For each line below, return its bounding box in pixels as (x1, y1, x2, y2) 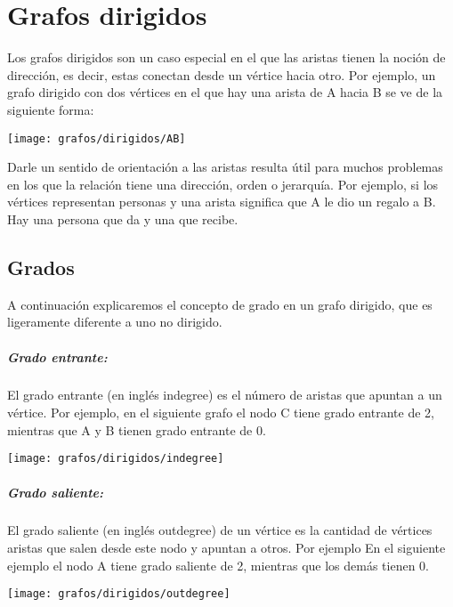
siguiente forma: (7, 100, 94, 118)
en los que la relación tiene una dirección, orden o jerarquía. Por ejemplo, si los (7, 174, 439, 193)
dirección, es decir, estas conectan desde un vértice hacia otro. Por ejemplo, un (7, 65, 436, 84)
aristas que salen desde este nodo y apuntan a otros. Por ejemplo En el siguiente (7, 538, 446, 557)
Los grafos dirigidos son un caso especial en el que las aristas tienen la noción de (7, 48, 446, 67)
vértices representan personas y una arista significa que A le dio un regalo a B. (7, 192, 436, 211)
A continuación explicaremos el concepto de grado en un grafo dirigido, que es (7, 295, 433, 313)
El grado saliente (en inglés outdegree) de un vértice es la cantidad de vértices (7, 521, 433, 539)
